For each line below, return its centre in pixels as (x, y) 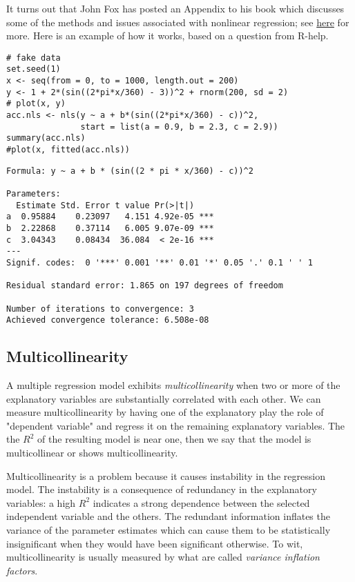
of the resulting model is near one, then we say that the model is (174, 439)
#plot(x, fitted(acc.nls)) (68, 150)
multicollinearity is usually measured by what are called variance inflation (163, 557)
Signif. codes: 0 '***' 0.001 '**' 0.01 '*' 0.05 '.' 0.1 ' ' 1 (160, 262)
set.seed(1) (33, 69)
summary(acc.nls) (46, 138)
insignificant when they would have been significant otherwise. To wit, (155, 543)
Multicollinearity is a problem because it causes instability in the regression (166, 475)
